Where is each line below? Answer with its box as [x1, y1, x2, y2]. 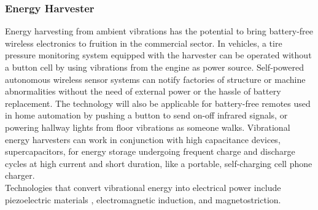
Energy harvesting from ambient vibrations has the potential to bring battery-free [5, 25, 314, 37]
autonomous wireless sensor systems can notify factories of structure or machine [5, 72, 306, 85]
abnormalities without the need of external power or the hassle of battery [5, 85, 281, 98]
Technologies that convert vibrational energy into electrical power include [5, 181, 281, 193]
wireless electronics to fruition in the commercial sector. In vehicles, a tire [5, 36, 282, 49]
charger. [5, 169, 35, 182]
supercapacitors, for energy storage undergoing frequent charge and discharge [5, 145, 295, 158]
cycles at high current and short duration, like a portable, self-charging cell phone [5, 157, 312, 169]
